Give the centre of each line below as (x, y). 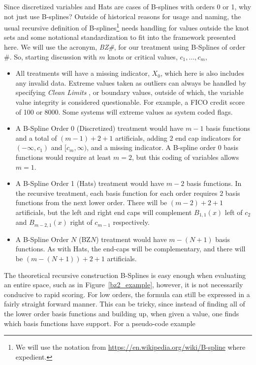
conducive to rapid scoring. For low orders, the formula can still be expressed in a (127, 294)
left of (234, 212)
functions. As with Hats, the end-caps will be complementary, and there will (130, 249)
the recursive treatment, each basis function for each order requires (116, 193)
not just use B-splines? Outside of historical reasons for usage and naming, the (123, 16)
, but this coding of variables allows (185, 157)
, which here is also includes (202, 73)
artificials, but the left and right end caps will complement (104, 212)
